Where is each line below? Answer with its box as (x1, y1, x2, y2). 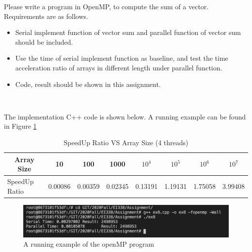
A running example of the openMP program (23, 239, 154, 249)
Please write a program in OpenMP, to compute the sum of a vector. (4, 1, 209, 11)
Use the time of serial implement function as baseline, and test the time (15, 53, 228, 63)
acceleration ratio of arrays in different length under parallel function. (15, 62, 222, 72)
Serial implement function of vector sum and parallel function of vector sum (15, 27, 241, 37)
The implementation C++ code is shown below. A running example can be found (4, 111, 246, 121)
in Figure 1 (4, 121, 37, 131)
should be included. (15, 36, 73, 47)
